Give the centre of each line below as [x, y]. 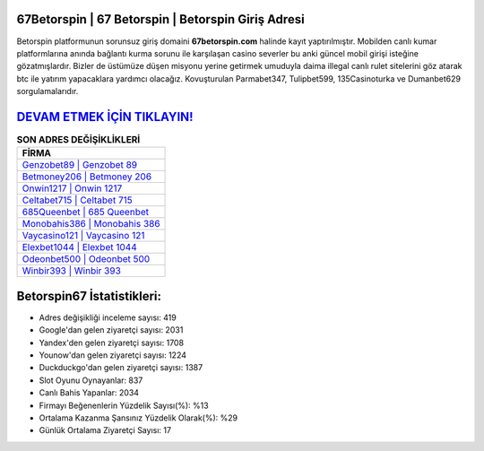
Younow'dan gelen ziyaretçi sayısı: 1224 [113, 355]
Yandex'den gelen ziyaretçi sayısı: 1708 [111, 343]
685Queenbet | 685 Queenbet [86, 212]
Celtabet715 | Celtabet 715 [78, 200]
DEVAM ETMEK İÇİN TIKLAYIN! [105, 117]
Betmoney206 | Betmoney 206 [87, 177]
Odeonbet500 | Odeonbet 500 [86, 259]
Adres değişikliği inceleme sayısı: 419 [108, 317]
